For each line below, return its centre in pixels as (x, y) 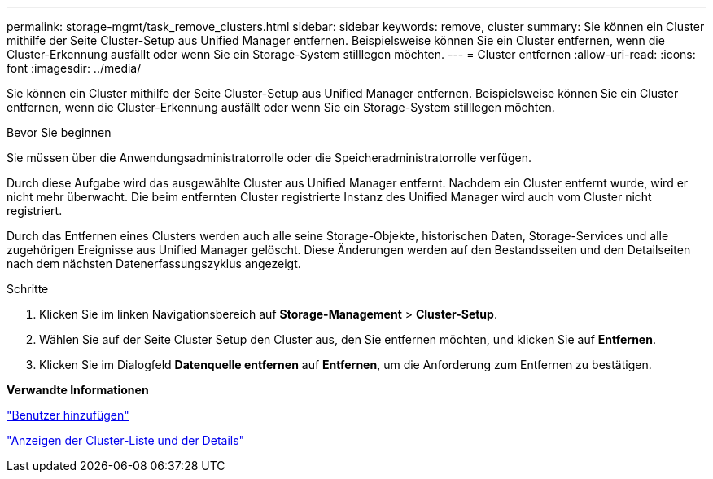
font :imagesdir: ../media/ (74, 68)
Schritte (28, 289)
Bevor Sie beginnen (59, 132)
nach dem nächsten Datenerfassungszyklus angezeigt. (154, 264)
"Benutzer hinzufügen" (68, 415)
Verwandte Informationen (78, 390)
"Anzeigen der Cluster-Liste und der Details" (126, 440)
